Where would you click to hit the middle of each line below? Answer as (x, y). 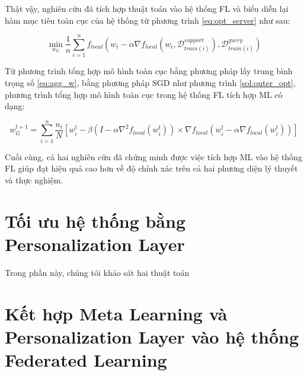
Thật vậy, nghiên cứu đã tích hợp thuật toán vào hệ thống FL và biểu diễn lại (147, 8)
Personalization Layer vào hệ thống (152, 336)
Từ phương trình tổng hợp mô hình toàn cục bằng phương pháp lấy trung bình (149, 71)
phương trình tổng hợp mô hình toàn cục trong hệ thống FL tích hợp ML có (144, 94)
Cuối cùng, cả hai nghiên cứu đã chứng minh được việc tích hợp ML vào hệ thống (153, 156)
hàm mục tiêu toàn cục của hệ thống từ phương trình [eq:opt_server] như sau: (148, 20)
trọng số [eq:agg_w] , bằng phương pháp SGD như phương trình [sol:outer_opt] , (150, 82)
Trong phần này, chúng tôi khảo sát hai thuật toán (97, 272)
